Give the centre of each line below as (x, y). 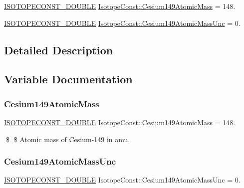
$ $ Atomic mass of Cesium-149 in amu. (68, 139)
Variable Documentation (68, 79)
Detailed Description (59, 50)
